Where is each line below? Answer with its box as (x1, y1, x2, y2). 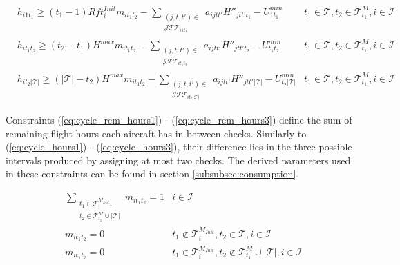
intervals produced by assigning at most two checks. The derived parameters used (6, 153, 351, 167)
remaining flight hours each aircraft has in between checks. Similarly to (6, 126, 307, 140)
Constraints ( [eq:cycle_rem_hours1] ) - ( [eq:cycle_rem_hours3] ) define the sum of (6, 112, 352, 127)
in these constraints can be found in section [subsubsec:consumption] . (6, 166, 299, 181)
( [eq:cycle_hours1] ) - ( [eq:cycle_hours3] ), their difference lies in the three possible (6, 139, 352, 154)
